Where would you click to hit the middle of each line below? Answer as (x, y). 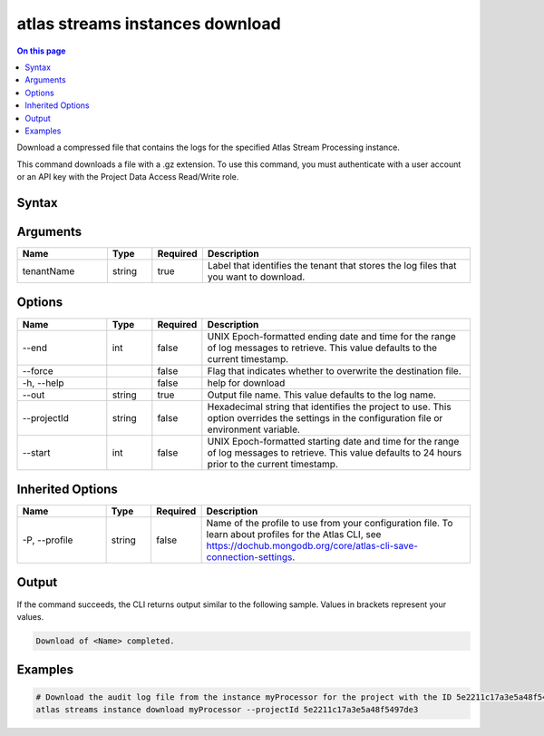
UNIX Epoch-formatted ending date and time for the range (332, 336)
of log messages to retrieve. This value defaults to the (322, 348)
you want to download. (256, 277)
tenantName (49, 270)
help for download (246, 383)
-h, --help (43, 383)
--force (38, 370)
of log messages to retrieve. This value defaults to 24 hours (335, 452)
